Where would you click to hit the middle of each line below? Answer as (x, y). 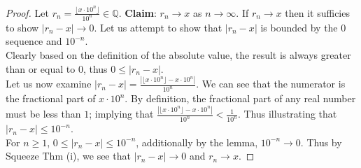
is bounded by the (299, 27)
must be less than (43, 114)
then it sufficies (317, 12)
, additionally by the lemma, (197, 142)
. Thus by (321, 142)
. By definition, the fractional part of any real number (240, 98)
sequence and (34, 41)
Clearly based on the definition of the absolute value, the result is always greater (178, 54)
